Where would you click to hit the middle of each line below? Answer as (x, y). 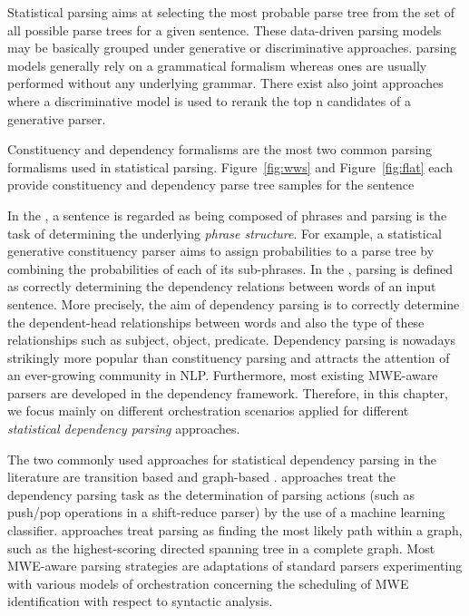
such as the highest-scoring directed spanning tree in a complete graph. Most (221, 548)
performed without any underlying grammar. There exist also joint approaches (225, 83)
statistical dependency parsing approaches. (124, 429)
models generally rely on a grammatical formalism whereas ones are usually (217, 65)
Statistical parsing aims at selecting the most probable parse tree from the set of (231, 12)
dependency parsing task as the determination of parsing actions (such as (211, 494)
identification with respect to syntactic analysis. (140, 601)
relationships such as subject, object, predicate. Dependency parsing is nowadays (232, 340)
